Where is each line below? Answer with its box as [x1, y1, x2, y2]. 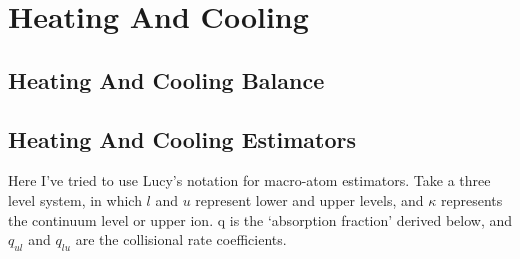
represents [440, 189, 503, 210]
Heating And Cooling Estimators [8, 123, 356, 154]
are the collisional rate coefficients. [75, 229, 287, 250]
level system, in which [8, 189, 142, 210]
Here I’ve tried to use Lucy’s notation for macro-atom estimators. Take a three [8, 170, 491, 191]
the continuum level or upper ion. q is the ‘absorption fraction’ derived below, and [8, 209, 513, 230]
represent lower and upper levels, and [195, 189, 424, 210]
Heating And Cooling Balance [8, 64, 325, 95]
